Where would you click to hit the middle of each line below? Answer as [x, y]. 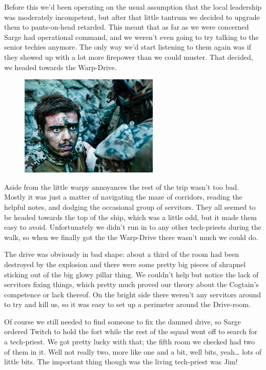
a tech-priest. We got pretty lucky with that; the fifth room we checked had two [129, 342]
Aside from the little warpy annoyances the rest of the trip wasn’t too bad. [122, 187]
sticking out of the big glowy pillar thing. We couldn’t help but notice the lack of [131, 274]
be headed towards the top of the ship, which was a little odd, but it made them [130, 217]
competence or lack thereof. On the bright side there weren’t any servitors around [133, 294]
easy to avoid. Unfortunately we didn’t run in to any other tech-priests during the [133, 227]
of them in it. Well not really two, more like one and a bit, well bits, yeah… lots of [133, 351]
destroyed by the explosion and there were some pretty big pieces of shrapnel [125, 264]
